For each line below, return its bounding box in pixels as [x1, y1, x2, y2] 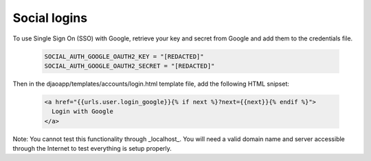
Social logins [12, 10, 88, 25]
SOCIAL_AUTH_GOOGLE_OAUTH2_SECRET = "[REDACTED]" [44, 62, 215, 70]
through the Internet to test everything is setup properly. [12, 145, 172, 153]
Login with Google [52, 108, 113, 116]
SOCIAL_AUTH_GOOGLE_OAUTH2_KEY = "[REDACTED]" [44, 52, 204, 60]
